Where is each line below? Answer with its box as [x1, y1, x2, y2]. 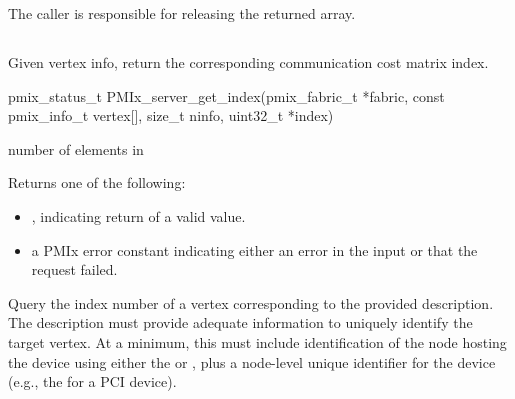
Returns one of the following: [8, 172, 186, 193]
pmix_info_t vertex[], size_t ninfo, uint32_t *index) [8, 105, 334, 126]
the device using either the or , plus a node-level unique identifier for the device [8, 351, 496, 372]
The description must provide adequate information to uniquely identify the [8, 312, 473, 333]
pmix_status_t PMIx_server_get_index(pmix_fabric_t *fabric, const [8, 85, 445, 106]
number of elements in [8, 138, 144, 159]
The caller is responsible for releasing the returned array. [8, 3, 356, 23]
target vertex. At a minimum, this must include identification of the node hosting [8, 331, 507, 352]
